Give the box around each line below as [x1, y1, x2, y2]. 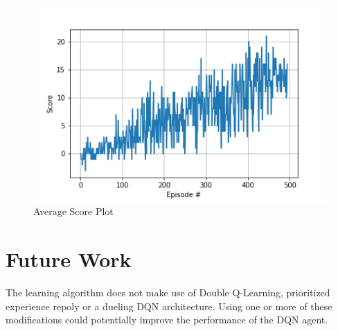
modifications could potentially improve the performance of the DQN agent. [6, 312, 328, 327]
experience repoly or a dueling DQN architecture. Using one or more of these [6, 298, 332, 313]
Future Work [6, 245, 132, 273]
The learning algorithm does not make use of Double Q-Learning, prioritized [6, 285, 330, 299]
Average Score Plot [33, 204, 114, 219]
